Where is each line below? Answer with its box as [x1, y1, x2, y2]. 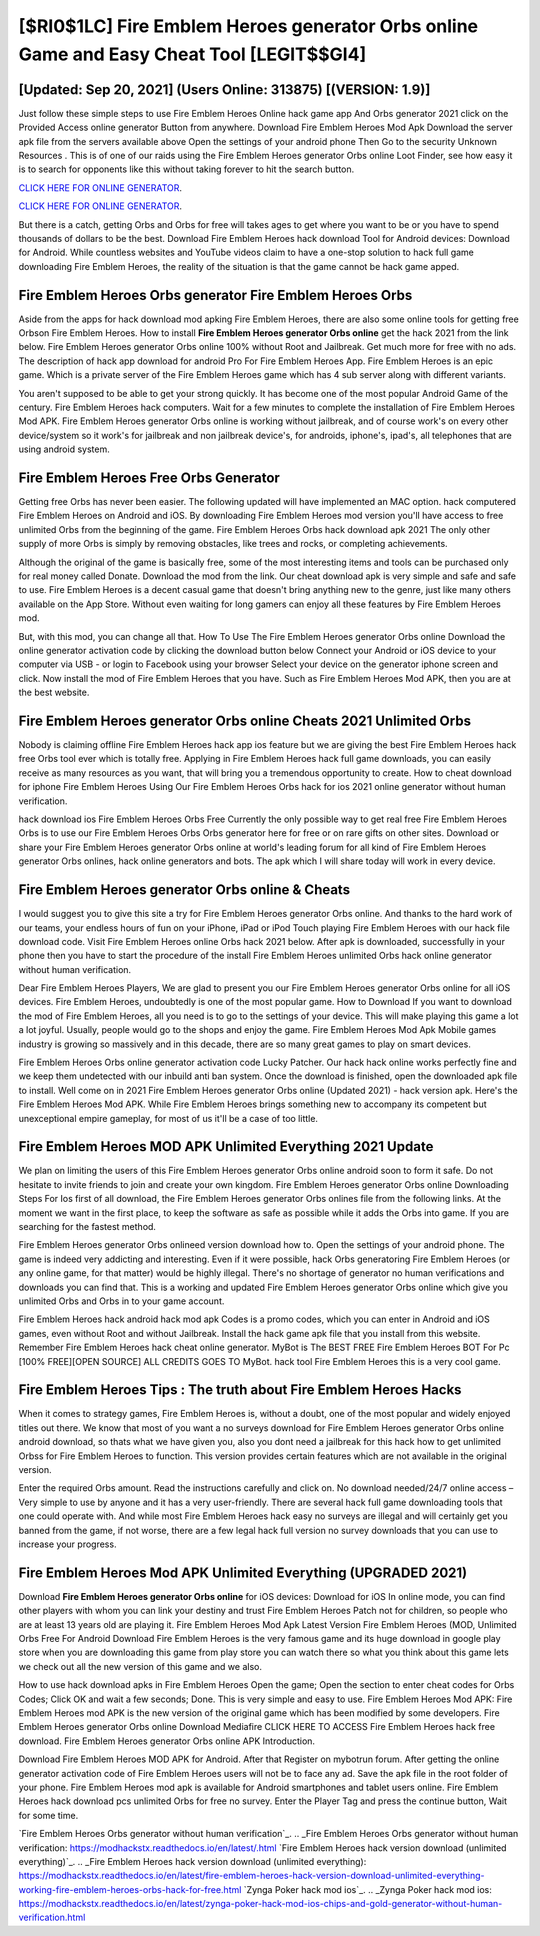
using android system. [18, 443, 110, 455]
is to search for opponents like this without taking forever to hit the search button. [18, 163, 355, 175]
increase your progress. [18, 1538, 117, 1550]
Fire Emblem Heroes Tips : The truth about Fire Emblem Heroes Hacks [18, 1381, 462, 1399]
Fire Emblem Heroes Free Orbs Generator [18, 470, 280, 486]
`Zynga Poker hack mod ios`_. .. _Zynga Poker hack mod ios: [243, 1883, 492, 1895]
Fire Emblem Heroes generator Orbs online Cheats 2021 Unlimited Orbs [18, 712, 472, 729]
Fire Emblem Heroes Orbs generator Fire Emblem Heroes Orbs [18, 286, 413, 304]
